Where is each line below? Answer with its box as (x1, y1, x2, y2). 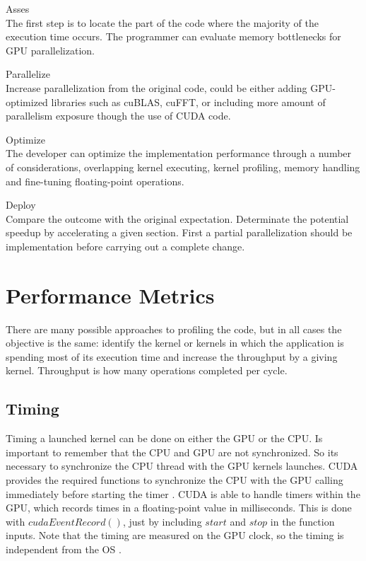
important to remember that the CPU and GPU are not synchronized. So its (6, 444, 338, 459)
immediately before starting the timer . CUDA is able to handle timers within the (6, 486, 360, 501)
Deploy (6, 197, 36, 212)
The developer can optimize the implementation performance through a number (6, 146, 352, 161)
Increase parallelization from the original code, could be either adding (6, 80, 307, 95)
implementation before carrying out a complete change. (6, 238, 245, 253)
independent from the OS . (6, 541, 122, 556)
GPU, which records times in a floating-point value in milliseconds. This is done (6, 500, 352, 515)
